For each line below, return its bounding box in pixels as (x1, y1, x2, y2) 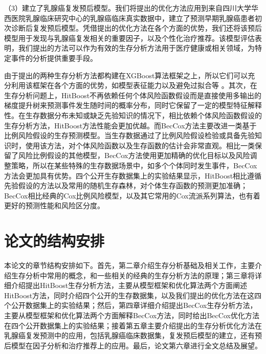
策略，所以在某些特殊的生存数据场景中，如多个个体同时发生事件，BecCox (11, 160, 257, 170)
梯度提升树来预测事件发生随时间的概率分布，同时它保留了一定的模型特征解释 (4, 100, 262, 110)
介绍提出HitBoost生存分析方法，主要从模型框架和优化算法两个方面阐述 (11, 280, 248, 291)
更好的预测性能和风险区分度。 (4, 200, 104, 211)
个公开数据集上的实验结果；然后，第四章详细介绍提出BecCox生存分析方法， (4, 300, 257, 311)
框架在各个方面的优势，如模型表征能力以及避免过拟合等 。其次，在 (32, 80, 257, 91)
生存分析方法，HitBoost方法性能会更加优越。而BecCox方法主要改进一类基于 (4, 120, 257, 130)
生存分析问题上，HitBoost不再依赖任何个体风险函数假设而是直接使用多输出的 (4, 90, 262, 100)
